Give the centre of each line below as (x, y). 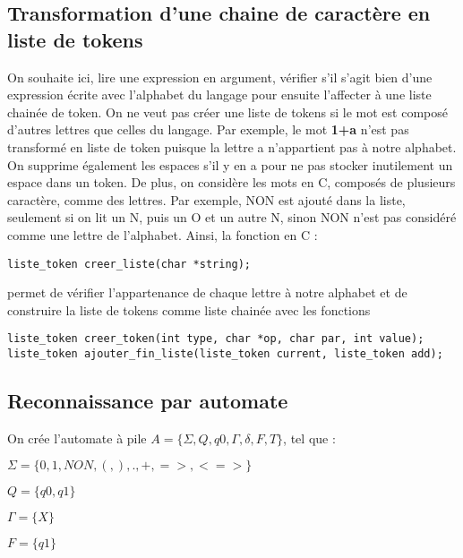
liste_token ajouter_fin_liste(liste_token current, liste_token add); (225, 354)
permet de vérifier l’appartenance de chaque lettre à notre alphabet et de (207, 292)
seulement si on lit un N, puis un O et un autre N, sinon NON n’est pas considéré (232, 217)
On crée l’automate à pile (77, 438)
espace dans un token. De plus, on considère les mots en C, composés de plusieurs (231, 182)
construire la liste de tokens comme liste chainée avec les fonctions (189, 309)
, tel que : (309, 438)
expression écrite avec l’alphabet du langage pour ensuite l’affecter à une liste (219, 94)
